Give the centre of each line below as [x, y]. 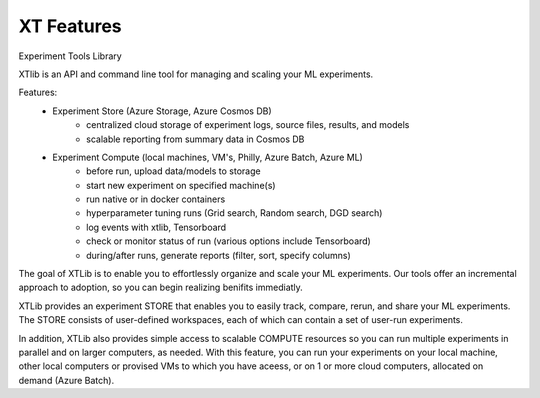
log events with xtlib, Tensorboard [156, 227]
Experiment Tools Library [70, 56]
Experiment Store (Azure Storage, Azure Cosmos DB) [162, 111]
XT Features [70, 26]
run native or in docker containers [156, 199]
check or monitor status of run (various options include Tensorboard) [229, 241]
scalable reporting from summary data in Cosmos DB [195, 139]
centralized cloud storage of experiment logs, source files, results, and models [248, 125]
